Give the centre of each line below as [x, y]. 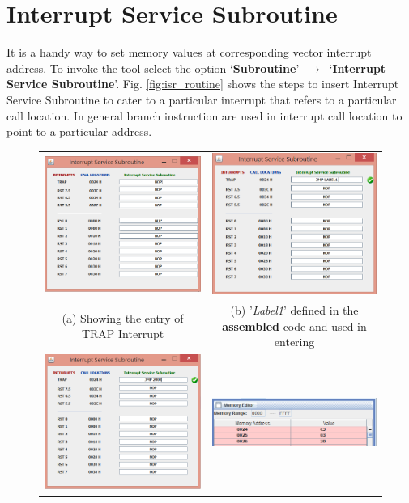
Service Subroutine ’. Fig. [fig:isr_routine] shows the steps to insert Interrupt [203, 84]
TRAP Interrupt [123, 334]
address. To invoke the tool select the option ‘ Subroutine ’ [153, 68]
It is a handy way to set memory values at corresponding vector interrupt [189, 52]
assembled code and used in [294, 325]
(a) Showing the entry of [123, 317]
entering [294, 342]
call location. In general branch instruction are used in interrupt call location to [204, 115]
